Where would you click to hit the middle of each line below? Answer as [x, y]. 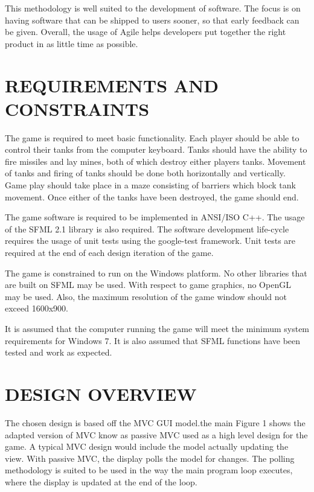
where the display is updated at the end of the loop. [101, 481]
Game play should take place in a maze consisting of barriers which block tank [150, 185]
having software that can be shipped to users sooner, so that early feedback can [152, 20]
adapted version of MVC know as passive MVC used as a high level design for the [156, 434]
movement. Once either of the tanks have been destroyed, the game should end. [152, 196]
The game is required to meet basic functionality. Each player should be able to [152, 137]
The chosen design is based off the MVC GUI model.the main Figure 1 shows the [155, 422]
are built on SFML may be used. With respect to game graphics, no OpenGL [148, 285]
